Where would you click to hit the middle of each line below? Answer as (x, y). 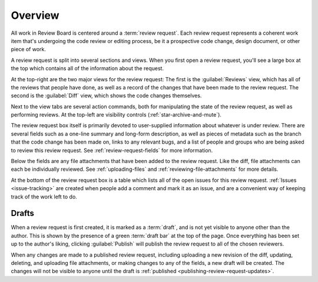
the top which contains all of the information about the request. (87, 68)
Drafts (23, 213)
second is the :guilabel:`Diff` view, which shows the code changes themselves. (106, 96)
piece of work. (29, 49)
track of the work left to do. (44, 197)
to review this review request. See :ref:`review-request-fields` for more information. (112, 150)
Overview (35, 15)
